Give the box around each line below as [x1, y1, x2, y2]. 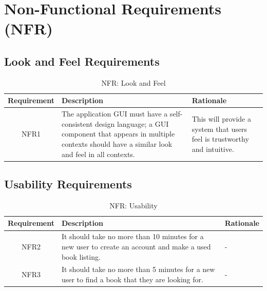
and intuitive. [192, 143, 234, 154]
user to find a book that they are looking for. [61, 274, 203, 284]
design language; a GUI [95, 118, 169, 129]
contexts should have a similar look [61, 138, 173, 149]
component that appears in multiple [61, 128, 175, 139]
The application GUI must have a [61, 108, 168, 119]
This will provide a [192, 113, 251, 124]
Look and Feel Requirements [4, 53, 160, 69]
